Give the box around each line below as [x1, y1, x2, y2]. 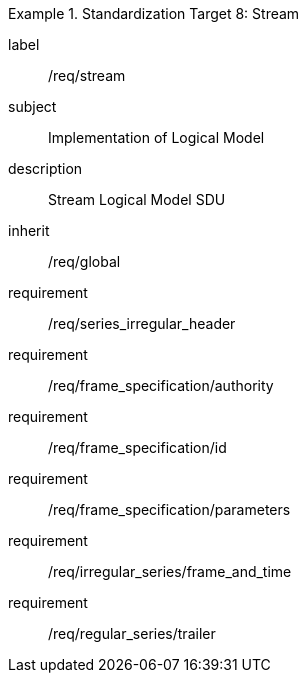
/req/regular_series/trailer [48, 625, 216, 642]
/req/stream [48, 67, 126, 84]
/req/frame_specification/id [48, 439, 227, 456]
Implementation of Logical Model [48, 129, 265, 146]
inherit [8, 222, 50, 239]
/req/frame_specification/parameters [48, 501, 291, 518]
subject [8, 98, 57, 115]
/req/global [48, 253, 121, 270]
